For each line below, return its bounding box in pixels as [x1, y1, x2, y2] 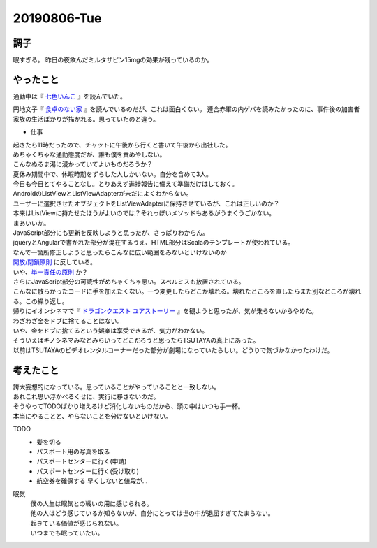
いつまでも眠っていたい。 [30, 528, 104, 538]
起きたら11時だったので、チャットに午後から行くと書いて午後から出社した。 [13, 140, 232, 149]
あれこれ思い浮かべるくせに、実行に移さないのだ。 [13, 392, 160, 401]
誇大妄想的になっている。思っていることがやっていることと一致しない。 [13, 382, 220, 391]
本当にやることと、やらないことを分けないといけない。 [13, 412, 172, 420]
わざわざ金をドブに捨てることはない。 [13, 317, 124, 325]
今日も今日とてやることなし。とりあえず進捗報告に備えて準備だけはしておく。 [13, 180, 239, 188]
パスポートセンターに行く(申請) [36, 457, 127, 466]
